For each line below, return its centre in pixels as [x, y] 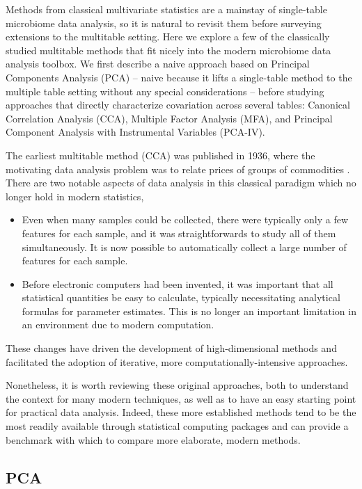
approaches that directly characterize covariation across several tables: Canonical [178, 105]
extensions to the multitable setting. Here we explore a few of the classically [168, 37]
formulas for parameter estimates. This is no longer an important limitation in [189, 311]
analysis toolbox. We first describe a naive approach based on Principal [158, 64]
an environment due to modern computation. [118, 324]
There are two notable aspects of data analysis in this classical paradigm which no [181, 183]
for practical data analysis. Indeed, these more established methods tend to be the [181, 412]
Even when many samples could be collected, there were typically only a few [185, 219]
